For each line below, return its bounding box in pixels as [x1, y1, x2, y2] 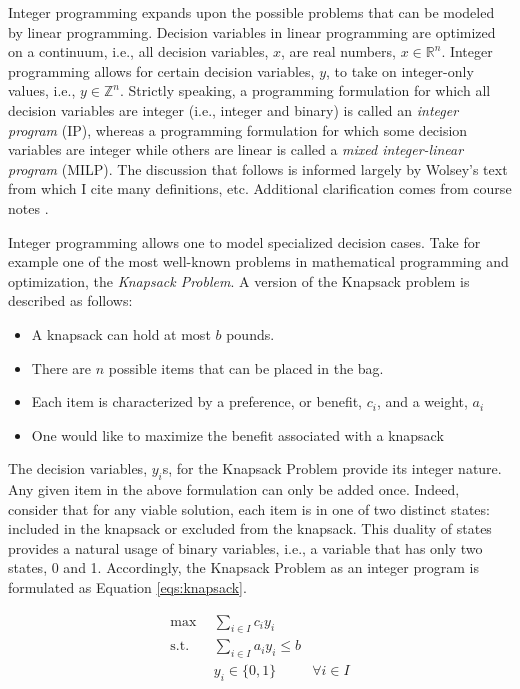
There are [31, 357, 91, 378]
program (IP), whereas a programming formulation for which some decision [8, 119, 468, 140]
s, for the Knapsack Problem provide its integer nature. [162, 458, 502, 479]
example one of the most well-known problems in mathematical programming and [8, 251, 509, 272]
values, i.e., [8, 80, 76, 101]
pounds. [226, 323, 275, 344]
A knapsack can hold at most [31, 323, 211, 344]
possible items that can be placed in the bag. [108, 357, 384, 378]
